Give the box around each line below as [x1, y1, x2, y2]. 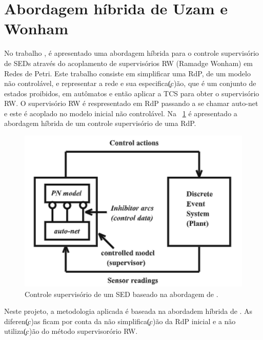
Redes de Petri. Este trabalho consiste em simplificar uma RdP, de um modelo [4, 68, 251, 78]
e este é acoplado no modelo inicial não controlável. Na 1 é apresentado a [4, 108, 237, 118]
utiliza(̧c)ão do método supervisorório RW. [4, 326, 138, 336]
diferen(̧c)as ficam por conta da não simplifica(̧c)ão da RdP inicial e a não [4, 315, 236, 326]
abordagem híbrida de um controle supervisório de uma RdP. [4, 118, 196, 129]
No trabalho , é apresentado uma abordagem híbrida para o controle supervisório [4, 48, 259, 58]
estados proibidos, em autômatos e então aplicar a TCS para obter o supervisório [4, 88, 259, 98]
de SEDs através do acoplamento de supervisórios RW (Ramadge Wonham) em [4, 57, 253, 68]
